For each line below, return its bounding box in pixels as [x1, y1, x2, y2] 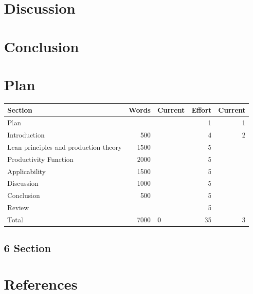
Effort [191, 105, 212, 115]
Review [7, 202, 29, 213]
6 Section [4, 240, 51, 255]
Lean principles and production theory [7, 141, 122, 152]
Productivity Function [7, 154, 73, 164]
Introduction [7, 130, 45, 140]
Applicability [7, 166, 46, 176]
